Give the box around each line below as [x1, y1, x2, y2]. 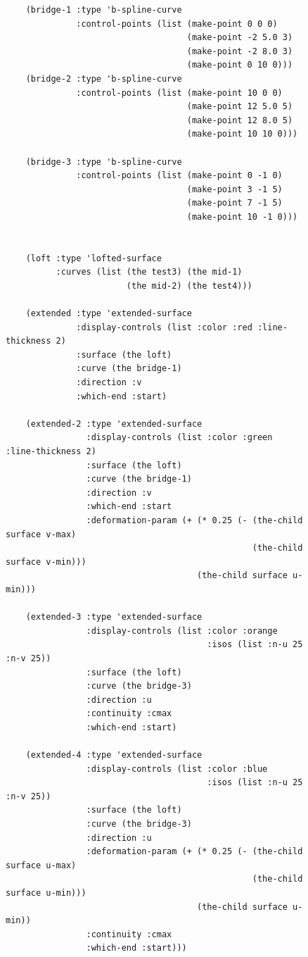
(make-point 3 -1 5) [186, 184, 283, 194]
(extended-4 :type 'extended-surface [25, 750, 203, 761]
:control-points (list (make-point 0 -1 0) [76, 170, 283, 181]
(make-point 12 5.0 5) [186, 101, 293, 112]
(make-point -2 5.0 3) [186, 32, 293, 43]
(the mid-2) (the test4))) [126, 280, 252, 291]
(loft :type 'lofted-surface [25, 253, 162, 263]
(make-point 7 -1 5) [186, 198, 283, 208]
